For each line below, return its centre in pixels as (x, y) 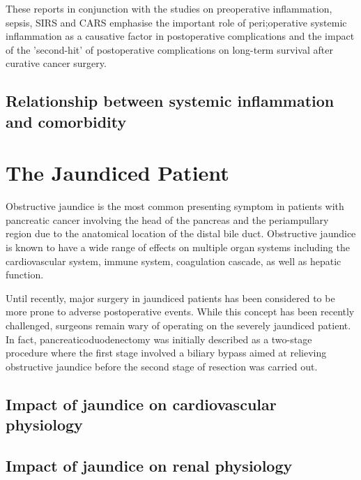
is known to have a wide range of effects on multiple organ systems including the (178, 247)
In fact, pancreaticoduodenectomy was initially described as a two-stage (159, 339)
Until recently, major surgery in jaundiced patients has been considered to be (170, 298)
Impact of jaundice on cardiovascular (141, 404)
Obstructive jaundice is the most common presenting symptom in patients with (175, 206)
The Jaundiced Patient (117, 173)
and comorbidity (66, 121)
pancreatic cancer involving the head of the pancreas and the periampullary (167, 219)
